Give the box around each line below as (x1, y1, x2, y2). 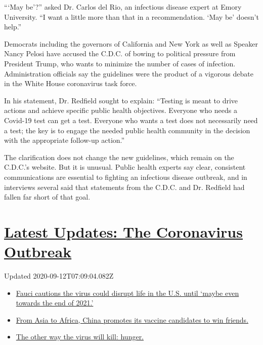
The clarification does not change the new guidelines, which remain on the (4, 151, 234, 162)
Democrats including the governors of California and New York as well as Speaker (4, 38, 258, 49)
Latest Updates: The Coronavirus (4, 221, 243, 242)
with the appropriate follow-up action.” (4, 135, 125, 145)
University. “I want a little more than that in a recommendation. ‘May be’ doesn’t (4, 11, 259, 22)
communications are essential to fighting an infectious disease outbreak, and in (4, 171, 247, 182)
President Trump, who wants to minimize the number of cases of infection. (4, 58, 236, 68)
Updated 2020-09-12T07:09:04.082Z (4, 271, 114, 281)
